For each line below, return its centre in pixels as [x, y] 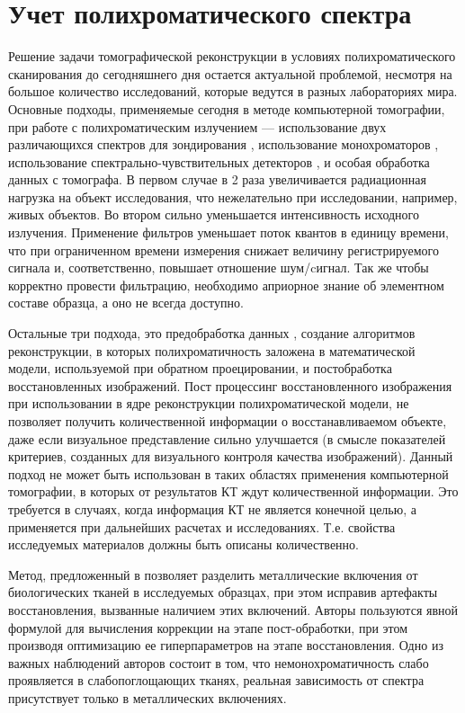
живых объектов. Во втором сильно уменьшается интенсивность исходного [214, 214]
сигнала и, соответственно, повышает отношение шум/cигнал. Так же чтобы [219, 267]
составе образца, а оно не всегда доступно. [126, 303]
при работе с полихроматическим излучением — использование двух [197, 126]
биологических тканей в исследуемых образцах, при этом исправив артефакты [223, 592]
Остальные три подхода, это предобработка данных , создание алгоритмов [212, 333]
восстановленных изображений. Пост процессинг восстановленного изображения [230, 385]
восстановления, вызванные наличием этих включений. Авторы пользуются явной [233, 609]
